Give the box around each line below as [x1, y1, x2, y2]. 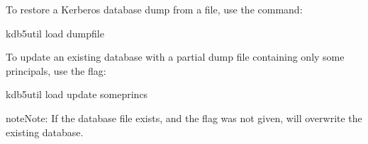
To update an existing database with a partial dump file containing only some [6, 49, 345, 64]
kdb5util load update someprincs [6, 87, 148, 102]
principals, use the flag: [6, 63, 106, 78]
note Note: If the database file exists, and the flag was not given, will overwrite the [6, 110, 362, 125]
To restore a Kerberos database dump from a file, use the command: [6, 2, 303, 16]
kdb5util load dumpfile [6, 25, 104, 40]
